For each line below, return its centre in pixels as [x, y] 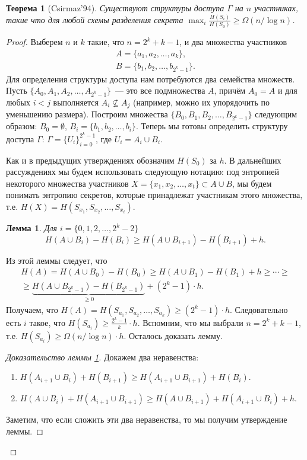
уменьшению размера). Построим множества [87, 114]
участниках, [276, 8]
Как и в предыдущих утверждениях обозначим [90, 160]
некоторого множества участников [67, 183]
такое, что [47, 322]
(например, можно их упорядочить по [201, 102]
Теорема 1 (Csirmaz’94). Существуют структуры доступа [115, 8]
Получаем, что [32, 309]
